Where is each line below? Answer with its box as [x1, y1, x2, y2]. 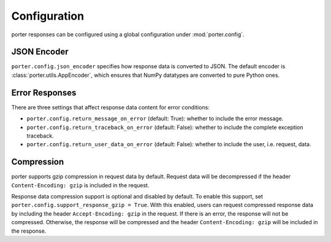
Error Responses [11, 87, 77, 98]
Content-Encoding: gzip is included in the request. [11, 181, 150, 189]
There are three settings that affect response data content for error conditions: [11, 103, 210, 111]
